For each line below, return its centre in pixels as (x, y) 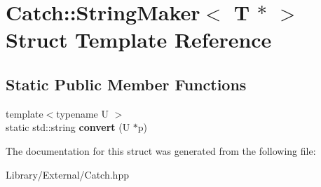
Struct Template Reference (139, 40)
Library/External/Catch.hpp (67, 174)
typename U (82, 113)
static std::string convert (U (68, 127)
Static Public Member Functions (126, 84)
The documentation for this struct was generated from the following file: (161, 150)
